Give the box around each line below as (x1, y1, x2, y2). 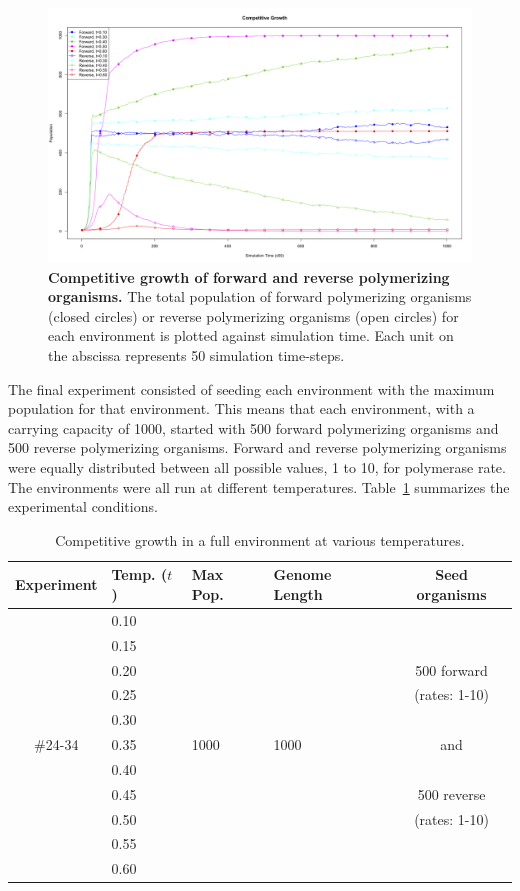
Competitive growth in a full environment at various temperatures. (55, 529, 465, 550)
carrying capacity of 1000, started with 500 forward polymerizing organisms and (8, 417, 499, 438)
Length (273, 583, 323, 604)
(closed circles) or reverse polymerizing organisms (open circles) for (48, 305, 459, 326)
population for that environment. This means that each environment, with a (8, 398, 475, 419)
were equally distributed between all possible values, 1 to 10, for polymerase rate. (8, 457, 506, 477)
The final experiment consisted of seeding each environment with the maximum (8, 378, 495, 399)
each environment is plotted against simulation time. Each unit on (48, 325, 454, 346)
